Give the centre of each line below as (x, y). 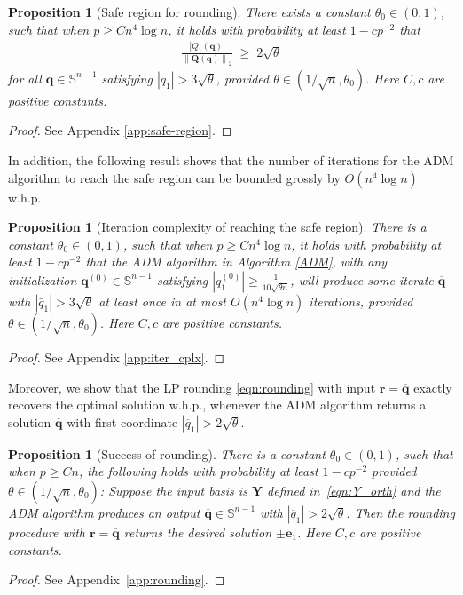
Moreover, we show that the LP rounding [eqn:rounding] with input (192, 387)
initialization (43, 279)
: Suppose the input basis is (173, 490)
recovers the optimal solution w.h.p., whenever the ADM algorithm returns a (217, 405)
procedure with (47, 532)
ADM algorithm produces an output (104, 512)
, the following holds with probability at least (198, 471)
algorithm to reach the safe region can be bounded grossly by (174, 177)
